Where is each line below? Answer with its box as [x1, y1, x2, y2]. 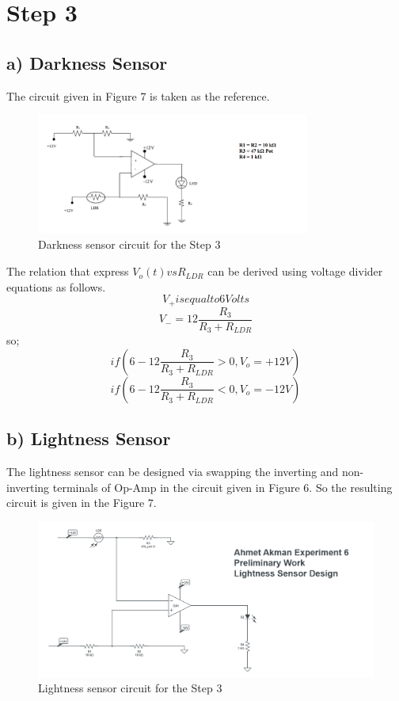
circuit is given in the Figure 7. [6, 494, 157, 511]
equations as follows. [6, 278, 106, 295]
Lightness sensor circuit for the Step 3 [38, 680, 222, 696]
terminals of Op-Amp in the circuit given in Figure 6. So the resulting [52, 478, 393, 495]
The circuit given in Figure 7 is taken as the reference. [6, 87, 270, 104]
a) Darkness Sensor [6, 50, 168, 74]
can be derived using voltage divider [207, 263, 383, 280]
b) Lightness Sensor [6, 426, 171, 451]
